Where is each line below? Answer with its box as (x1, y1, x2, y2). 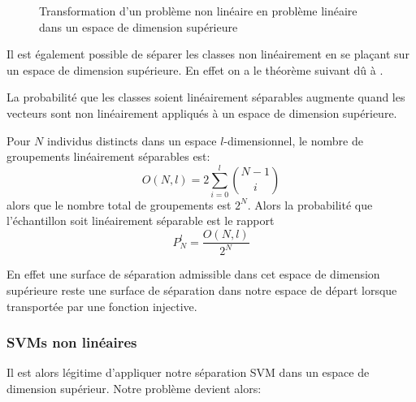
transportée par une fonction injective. (6, 297, 197, 314)
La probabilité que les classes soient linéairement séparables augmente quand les (6, 89, 405, 106)
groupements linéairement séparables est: (6, 148, 210, 165)
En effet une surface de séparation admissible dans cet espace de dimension (6, 266, 380, 283)
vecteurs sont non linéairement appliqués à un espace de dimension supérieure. (6, 104, 397, 121)
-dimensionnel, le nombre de (223, 132, 363, 149)
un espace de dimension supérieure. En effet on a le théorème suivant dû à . (6, 61, 383, 78)
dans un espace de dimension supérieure (39, 18, 238, 35)
